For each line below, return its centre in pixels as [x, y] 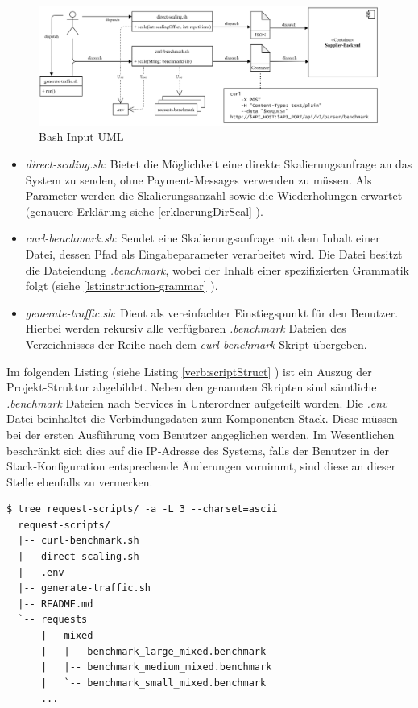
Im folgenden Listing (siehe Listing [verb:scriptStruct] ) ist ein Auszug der [189, 371]
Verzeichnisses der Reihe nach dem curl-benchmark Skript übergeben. [196, 344]
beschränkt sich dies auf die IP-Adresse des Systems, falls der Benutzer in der [198, 450]
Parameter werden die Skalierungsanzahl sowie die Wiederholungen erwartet [214, 195]
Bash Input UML [81, 137]
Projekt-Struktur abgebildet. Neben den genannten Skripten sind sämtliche [192, 387]
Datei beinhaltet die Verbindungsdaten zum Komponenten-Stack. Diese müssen [202, 418]
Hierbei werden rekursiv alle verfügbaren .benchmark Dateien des [186, 328]
